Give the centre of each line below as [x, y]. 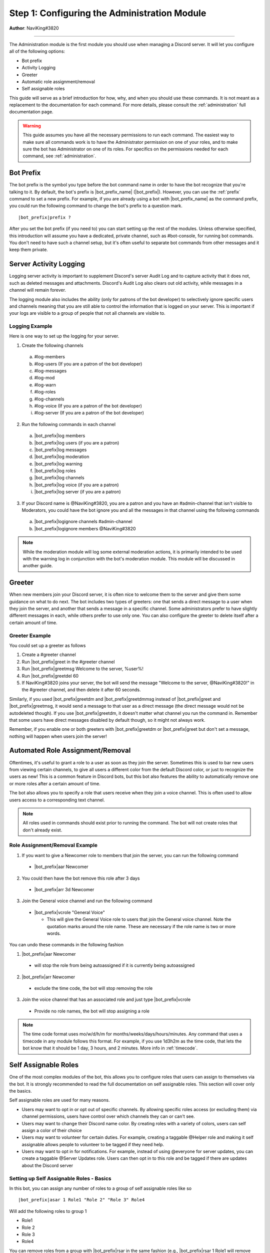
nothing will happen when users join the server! [58, 736]
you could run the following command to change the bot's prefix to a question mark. [96, 206]
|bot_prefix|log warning [58, 464]
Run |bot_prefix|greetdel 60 [50, 676]
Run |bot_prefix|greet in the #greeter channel [68, 662]
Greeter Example [30, 636]
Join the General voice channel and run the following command [87, 901]
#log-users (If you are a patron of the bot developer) [88, 364]
